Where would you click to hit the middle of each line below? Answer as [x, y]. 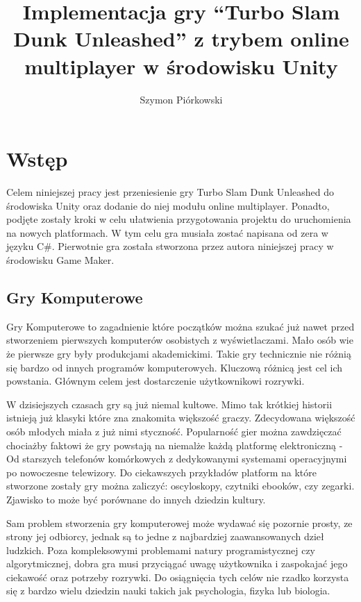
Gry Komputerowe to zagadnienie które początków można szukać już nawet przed [180, 326]
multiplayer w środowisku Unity [181, 66]
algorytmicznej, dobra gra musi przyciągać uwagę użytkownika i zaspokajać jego [177, 563]
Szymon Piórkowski [181, 99]
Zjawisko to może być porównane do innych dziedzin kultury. [136, 499]
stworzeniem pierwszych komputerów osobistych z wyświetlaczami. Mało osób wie [180, 340]
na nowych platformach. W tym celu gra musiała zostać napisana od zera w [167, 232]
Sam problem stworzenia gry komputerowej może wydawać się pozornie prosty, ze [179, 522]
